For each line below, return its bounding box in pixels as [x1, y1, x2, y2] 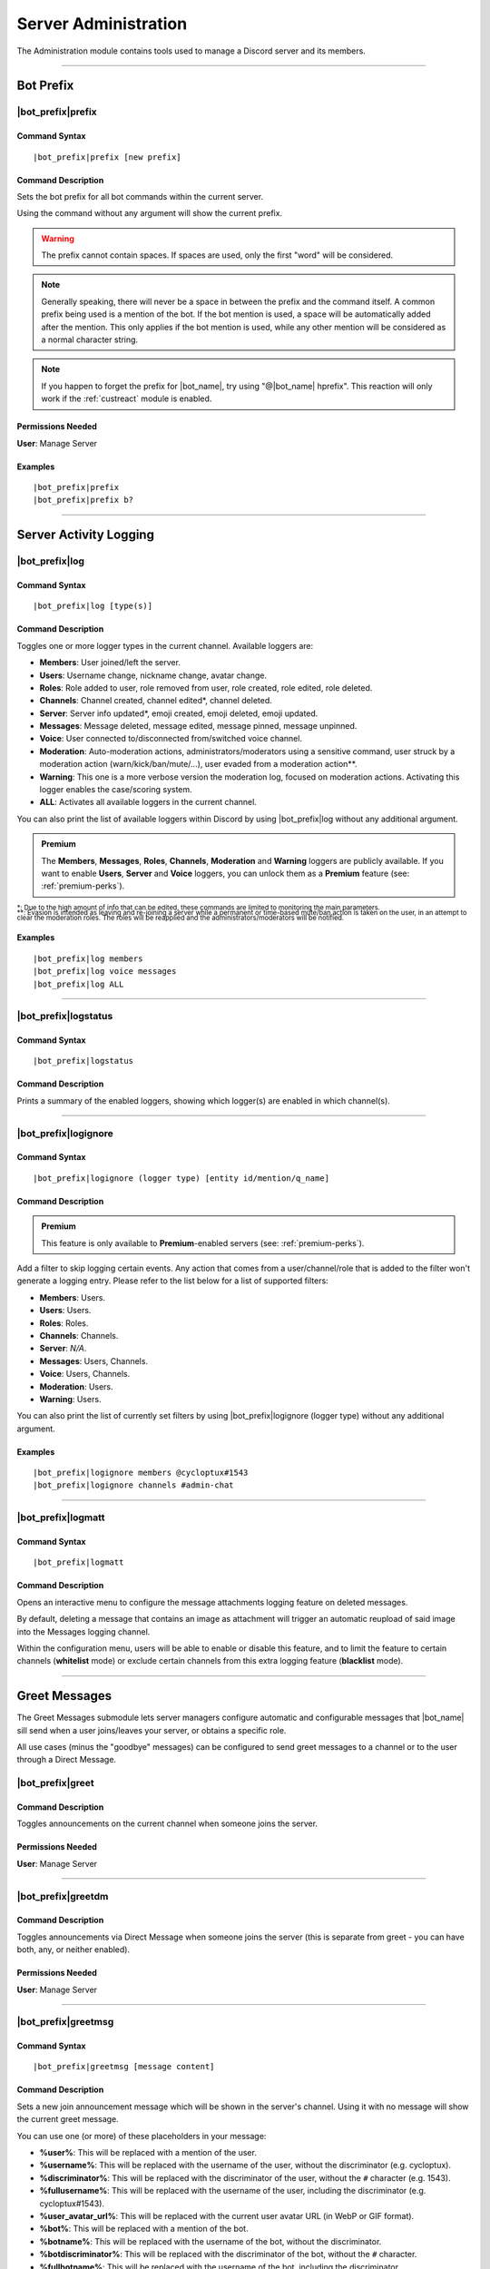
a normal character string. [41, 334, 139, 345]
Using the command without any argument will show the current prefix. [16, 208, 283, 219]
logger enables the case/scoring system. [39, 784, 192, 795]
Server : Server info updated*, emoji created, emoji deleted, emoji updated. [39, 708, 318, 719]
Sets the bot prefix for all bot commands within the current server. [16, 191, 263, 201]
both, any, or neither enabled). [16, 1944, 131, 1955]
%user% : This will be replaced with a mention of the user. [39, 2147, 258, 2158]
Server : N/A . [39, 1343, 87, 1354]
